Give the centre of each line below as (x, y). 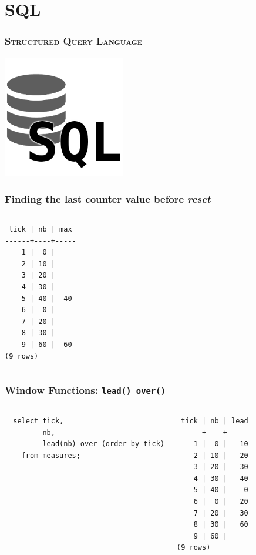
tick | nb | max (41, 229)
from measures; (51, 455)
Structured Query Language (73, 41)
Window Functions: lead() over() (85, 390)
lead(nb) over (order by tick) (104, 444)
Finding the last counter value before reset (108, 198)
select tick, (38, 421)
